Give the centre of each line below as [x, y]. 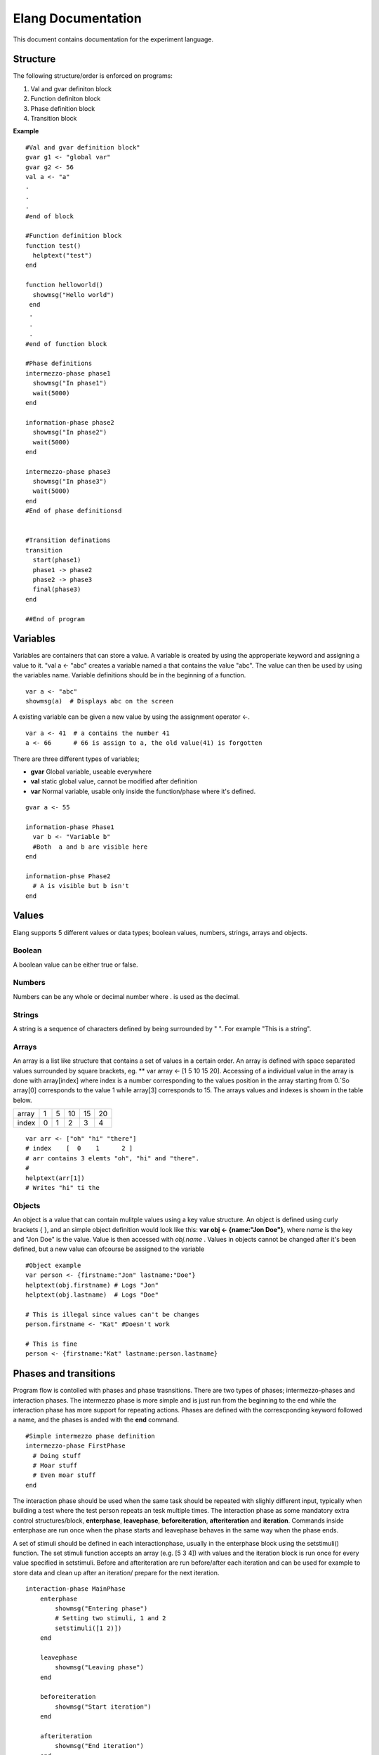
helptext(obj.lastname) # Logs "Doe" [92, 1294]
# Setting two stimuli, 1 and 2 [111, 1618]
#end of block [49, 216]
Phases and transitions [64, 1373]
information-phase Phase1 [70, 827]
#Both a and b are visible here [90, 847]
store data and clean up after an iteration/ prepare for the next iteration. [116, 1572]
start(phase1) [57, 560]
